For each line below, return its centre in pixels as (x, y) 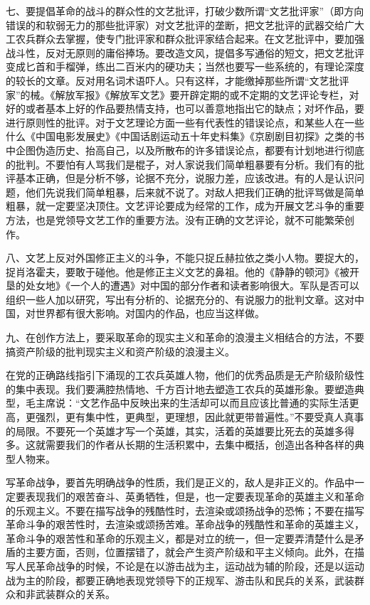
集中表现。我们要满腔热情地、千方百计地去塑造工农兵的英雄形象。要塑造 (185, 389)
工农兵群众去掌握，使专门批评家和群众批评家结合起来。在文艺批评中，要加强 (185, 39)
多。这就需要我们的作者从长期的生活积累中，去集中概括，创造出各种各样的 (180, 445)
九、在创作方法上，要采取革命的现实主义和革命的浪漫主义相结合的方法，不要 (185, 337)
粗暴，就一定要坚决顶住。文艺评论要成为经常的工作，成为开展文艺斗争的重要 (185, 206)
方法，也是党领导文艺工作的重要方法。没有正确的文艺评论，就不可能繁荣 (175, 219)
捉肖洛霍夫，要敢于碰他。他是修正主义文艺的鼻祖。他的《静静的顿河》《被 (178, 271)
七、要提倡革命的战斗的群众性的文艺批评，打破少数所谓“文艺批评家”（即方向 (185, 11)
